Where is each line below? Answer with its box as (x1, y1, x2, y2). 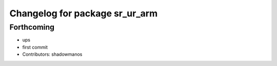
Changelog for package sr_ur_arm (9, 8, 158, 19)
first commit (22, 44, 48, 50)
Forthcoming (9, 23, 55, 32)
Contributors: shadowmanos (22, 51, 83, 57)
